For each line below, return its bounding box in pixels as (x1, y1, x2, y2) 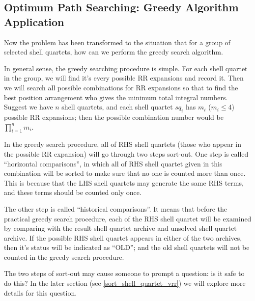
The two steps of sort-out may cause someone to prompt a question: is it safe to (4, 268, 245, 278)
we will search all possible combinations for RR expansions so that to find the (4, 82, 238, 92)
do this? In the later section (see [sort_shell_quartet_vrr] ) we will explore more (4, 278, 246, 288)
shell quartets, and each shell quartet (61, 102, 173, 112)
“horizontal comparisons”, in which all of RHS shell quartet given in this (4, 158, 223, 168)
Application (4, 14, 64, 29)
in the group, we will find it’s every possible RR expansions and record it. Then (4, 73, 244, 83)
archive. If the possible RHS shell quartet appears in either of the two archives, (4, 232, 242, 243)
